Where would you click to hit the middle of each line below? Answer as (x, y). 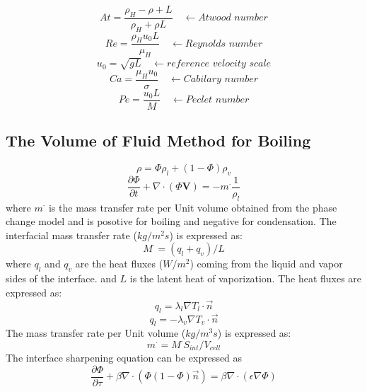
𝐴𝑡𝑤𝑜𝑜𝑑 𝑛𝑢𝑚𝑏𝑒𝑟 (233, 18)
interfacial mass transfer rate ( (71, 235)
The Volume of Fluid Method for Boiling (158, 140)
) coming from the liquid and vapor (266, 264)
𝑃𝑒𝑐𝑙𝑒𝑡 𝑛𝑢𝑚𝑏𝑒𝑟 (217, 100)
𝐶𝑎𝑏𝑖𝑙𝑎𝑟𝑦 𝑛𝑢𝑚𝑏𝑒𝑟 (221, 80)
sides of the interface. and (61, 278)
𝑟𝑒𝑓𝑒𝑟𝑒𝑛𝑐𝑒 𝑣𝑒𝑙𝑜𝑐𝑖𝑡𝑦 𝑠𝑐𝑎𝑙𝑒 (219, 64)
